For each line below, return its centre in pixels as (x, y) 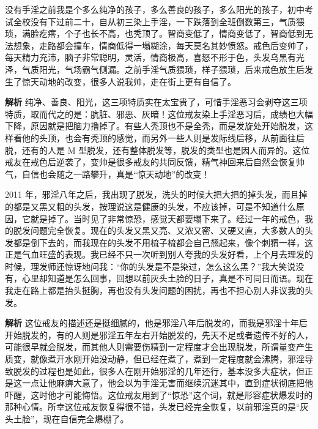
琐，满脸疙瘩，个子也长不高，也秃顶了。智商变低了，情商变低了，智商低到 (155, 33)
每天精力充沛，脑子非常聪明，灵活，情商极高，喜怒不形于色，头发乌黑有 (150, 57)
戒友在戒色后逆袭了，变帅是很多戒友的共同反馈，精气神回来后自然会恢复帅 (155, 162)
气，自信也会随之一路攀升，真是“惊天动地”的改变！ (108, 173)
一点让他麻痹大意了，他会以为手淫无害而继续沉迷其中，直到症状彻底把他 (167, 383)
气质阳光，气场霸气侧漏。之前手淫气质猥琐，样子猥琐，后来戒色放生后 (163, 69)
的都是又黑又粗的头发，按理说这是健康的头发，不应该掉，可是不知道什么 (150, 206)
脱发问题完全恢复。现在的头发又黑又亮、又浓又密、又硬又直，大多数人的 (159, 230)
